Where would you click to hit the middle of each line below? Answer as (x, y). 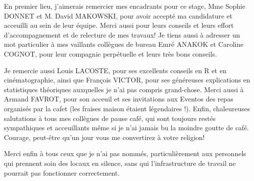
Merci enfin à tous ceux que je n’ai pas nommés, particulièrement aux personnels (125, 153)
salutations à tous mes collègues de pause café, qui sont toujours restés (110, 118)
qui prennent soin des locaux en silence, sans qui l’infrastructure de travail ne (120, 163)
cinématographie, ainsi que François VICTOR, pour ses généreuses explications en (127, 80)
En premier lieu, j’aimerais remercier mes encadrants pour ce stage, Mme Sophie (125, 6)
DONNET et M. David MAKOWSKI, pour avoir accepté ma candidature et (118, 15)
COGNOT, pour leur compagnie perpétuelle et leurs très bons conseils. (111, 53)
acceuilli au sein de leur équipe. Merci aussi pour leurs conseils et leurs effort (119, 25)
